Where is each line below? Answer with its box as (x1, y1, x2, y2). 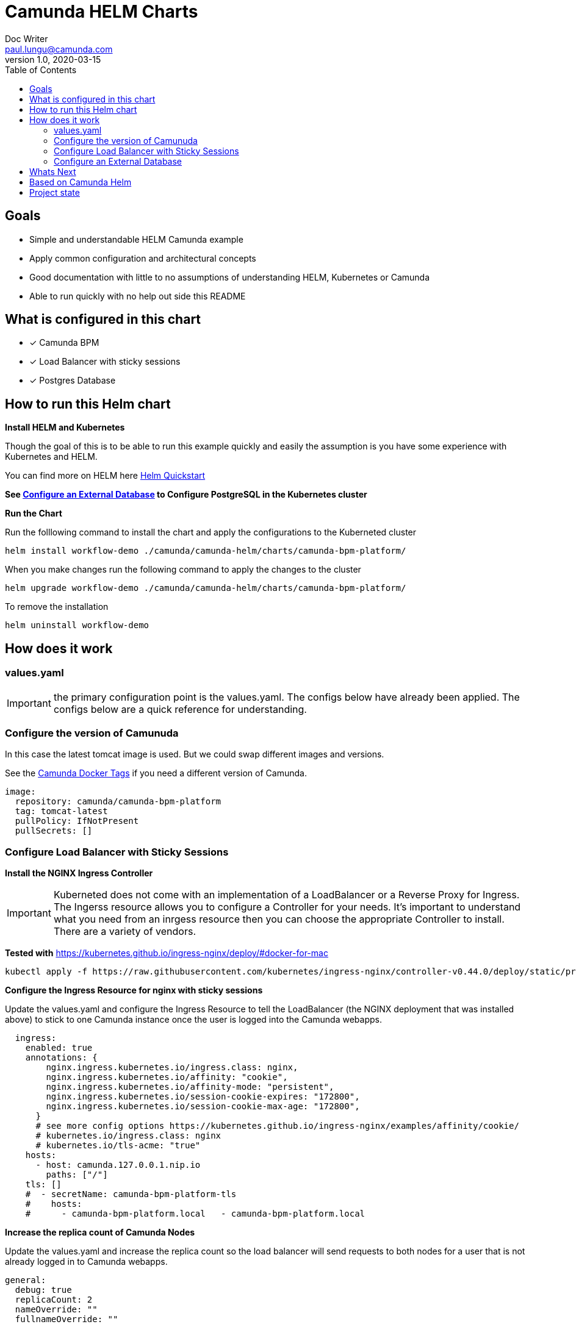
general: (5, 1275, 46, 1285)
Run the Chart (5, 508, 62, 519)
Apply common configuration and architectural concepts (29, 252, 256, 263)
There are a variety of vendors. (53, 925, 196, 937)
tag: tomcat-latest (15, 806, 108, 817)
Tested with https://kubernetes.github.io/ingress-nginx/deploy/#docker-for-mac (5, 948, 328, 958)
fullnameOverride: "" (15, 1314, 118, 1324)
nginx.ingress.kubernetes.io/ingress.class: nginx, (46, 1062, 298, 1072)
